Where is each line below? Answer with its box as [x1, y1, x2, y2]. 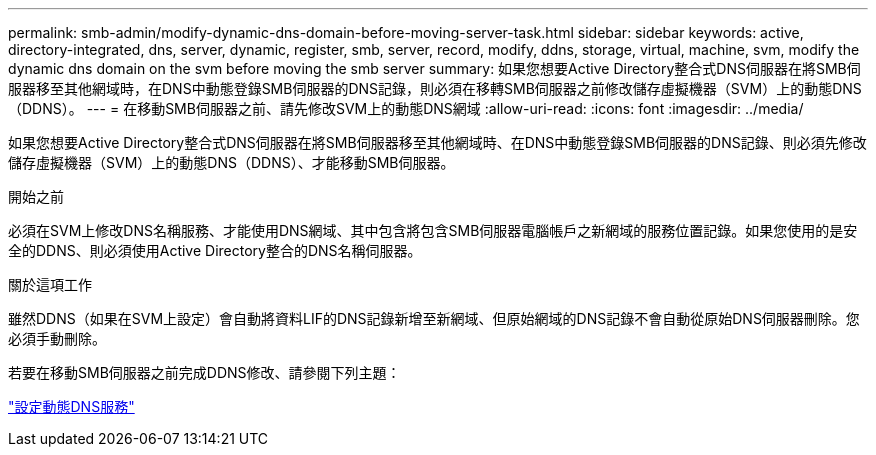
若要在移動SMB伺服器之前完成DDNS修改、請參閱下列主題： [8, 364, 401, 381]
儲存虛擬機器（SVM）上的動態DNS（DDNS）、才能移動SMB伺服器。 [8, 154, 455, 171]
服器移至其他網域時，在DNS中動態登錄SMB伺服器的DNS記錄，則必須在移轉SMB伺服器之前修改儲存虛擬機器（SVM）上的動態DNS [8, 80, 862, 97]
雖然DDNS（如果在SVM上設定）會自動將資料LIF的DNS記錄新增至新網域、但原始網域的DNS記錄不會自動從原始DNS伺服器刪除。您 [8, 310, 860, 327]
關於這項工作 [8, 276, 92, 293]
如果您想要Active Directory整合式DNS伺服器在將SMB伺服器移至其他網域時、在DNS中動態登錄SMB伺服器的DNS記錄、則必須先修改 [8, 134, 867, 151]
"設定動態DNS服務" [8, 398, 135, 415]
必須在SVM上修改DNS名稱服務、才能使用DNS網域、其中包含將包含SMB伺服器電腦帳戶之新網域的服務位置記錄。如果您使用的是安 [8, 222, 858, 239]
